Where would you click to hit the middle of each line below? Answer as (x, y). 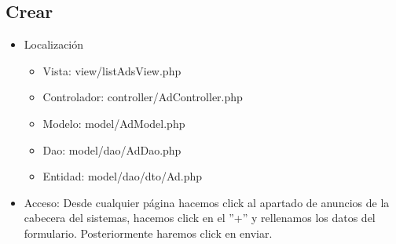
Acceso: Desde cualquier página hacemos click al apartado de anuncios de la (207, 202)
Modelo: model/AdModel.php (114, 123)
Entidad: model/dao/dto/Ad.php (123, 176)
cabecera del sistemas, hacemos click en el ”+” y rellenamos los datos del (200, 218)
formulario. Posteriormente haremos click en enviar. (148, 233)
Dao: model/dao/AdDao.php (112, 149)
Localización (54, 44)
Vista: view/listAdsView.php (112, 70)
